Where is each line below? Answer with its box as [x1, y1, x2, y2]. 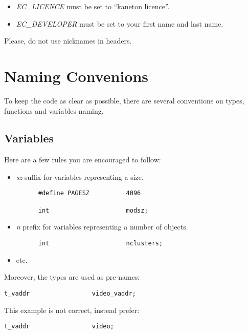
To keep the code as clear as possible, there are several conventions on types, [4, 95, 244, 106]
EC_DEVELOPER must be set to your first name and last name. [16, 18, 223, 29]
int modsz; [38, 206, 148, 214]
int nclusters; [38, 240, 163, 247]
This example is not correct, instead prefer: [4, 304, 140, 315]
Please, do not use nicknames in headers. [4, 35, 132, 46]
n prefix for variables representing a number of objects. [16, 221, 188, 232]
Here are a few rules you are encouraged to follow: [4, 154, 161, 165]
